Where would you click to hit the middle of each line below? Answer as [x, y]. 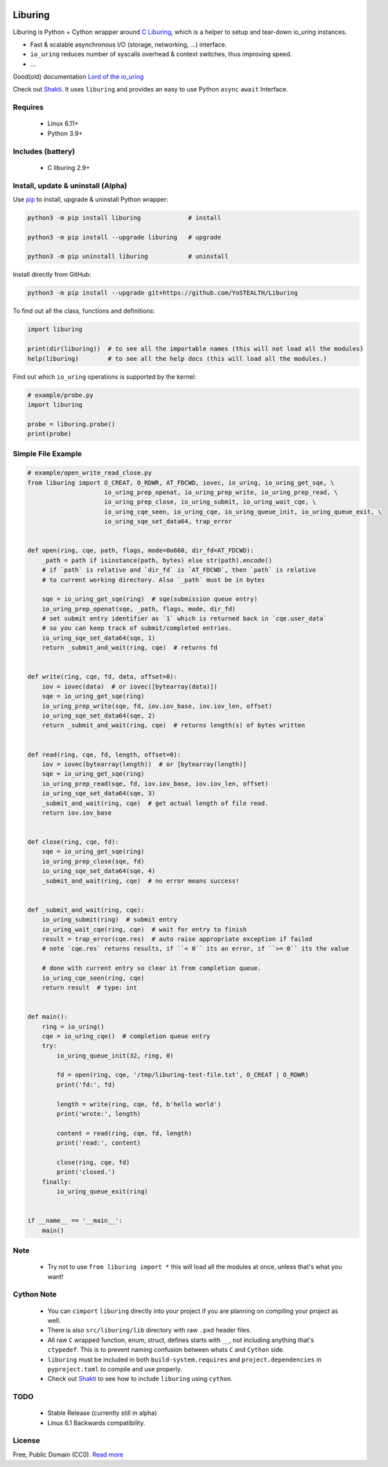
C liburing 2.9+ [69, 167]
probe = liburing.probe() [71, 424]
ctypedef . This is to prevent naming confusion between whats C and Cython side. [166, 1350]
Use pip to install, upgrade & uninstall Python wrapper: [91, 199]
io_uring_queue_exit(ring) [102, 1192]
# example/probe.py [60, 395]
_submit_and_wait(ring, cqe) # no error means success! [141, 881]
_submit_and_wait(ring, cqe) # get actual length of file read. [155, 803]
